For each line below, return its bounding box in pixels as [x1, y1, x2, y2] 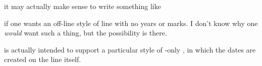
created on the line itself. [4, 54, 81, 64]
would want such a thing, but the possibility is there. [4, 27, 167, 38]
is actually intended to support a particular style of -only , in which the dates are [4, 44, 256, 54]
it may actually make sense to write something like [4, 1, 161, 11]
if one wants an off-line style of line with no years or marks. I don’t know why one [4, 17, 258, 28]
